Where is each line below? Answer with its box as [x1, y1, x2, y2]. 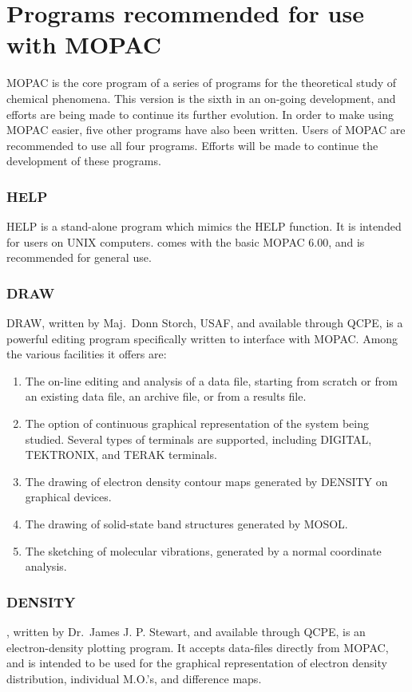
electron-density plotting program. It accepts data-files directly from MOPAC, [6, 639, 389, 655]
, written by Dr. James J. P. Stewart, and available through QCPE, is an [6, 623, 366, 640]
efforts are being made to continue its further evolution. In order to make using [6, 105, 394, 122]
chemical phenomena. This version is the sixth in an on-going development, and [6, 89, 396, 106]
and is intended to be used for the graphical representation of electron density [6, 654, 387, 671]
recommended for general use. [6, 249, 152, 266]
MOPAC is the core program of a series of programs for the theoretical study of [6, 74, 397, 91]
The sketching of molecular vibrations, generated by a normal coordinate [25, 542, 382, 559]
